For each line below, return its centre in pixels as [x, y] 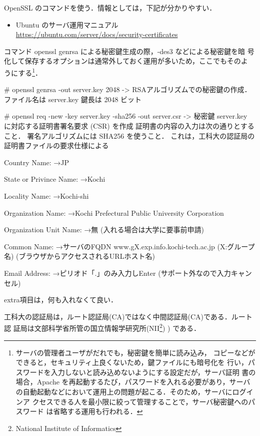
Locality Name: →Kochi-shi [46, 195]
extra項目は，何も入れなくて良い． [61, 300]
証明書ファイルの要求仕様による [56, 145]
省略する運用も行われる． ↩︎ [98, 411]
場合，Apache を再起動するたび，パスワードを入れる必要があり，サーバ [133, 382]
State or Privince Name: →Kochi [55, 179]
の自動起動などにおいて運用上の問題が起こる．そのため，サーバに [124, 391]
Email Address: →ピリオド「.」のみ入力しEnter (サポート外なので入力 [117, 273]
